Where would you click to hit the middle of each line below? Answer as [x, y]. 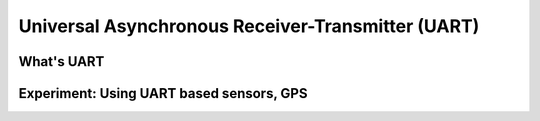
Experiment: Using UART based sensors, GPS [163, 93]
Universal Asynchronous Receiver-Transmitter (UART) [249, 26]
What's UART [61, 61]
